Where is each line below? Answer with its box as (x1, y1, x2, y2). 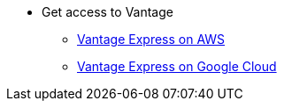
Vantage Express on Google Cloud (77, 59, 277, 74)
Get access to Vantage (42, 4, 173, 19)
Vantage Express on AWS (77, 32, 226, 47)
